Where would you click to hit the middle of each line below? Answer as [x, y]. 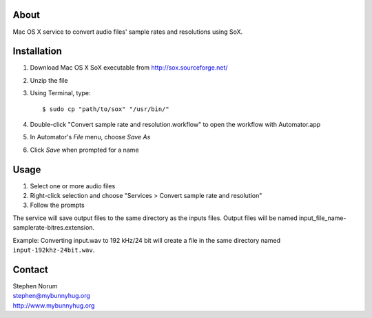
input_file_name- [322, 218]
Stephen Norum [35, 286]
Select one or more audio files [73, 186]
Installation [37, 51]
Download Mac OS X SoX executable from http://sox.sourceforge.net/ [129, 68]
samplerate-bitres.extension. [54, 228]
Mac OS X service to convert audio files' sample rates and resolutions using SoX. [128, 32]
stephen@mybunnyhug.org [52, 296]
